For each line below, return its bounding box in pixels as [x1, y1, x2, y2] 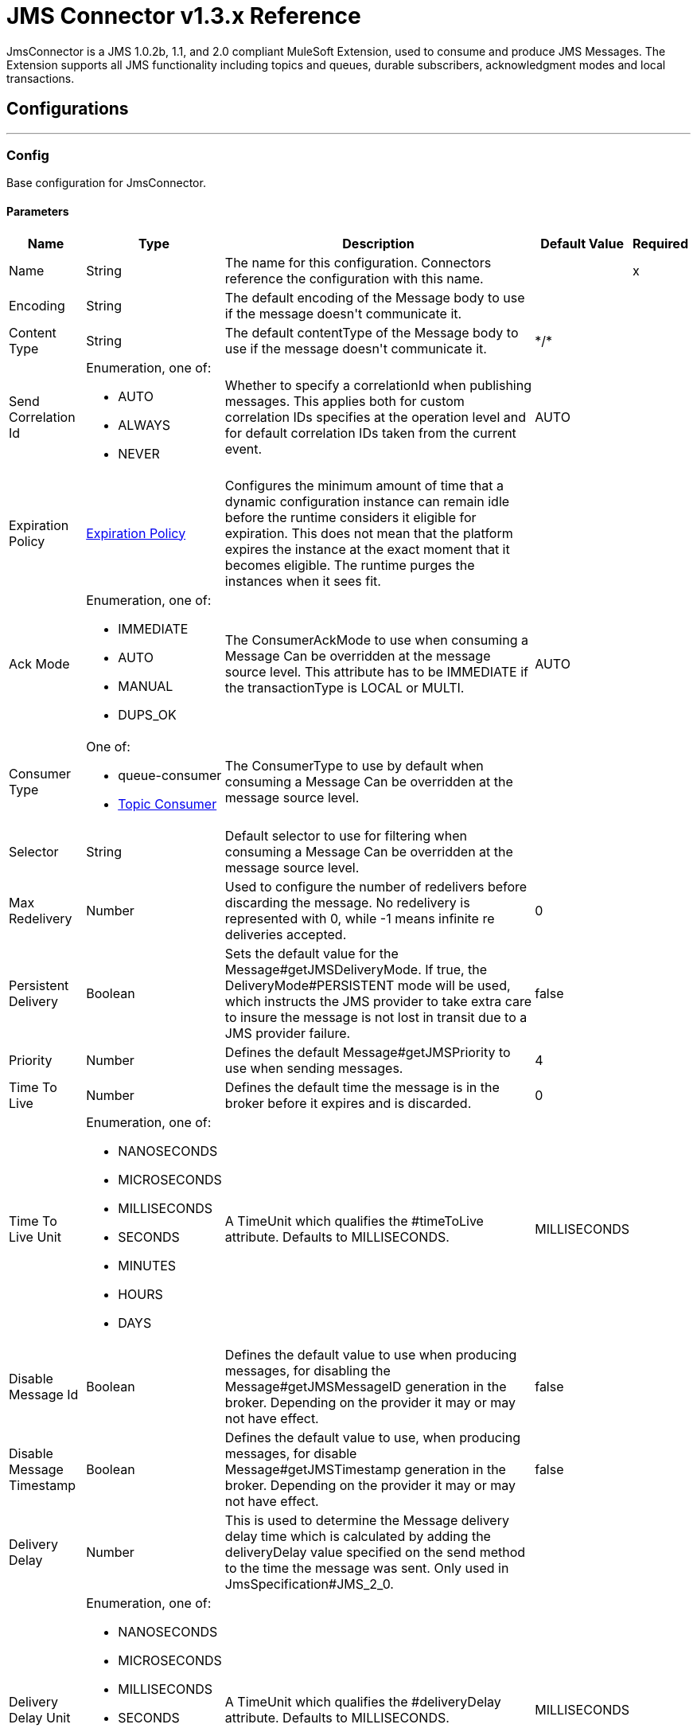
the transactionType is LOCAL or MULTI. [224, 679, 465, 696]
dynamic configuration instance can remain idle [224, 493, 510, 509]
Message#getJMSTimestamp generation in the [224, 1461, 506, 1477]
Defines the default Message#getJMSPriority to [224, 1043, 511, 1060]
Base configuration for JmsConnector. [6, 176, 206, 190]
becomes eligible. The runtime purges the [224, 556, 475, 573]
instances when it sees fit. [224, 572, 381, 589]
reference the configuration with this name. [224, 270, 484, 287]
